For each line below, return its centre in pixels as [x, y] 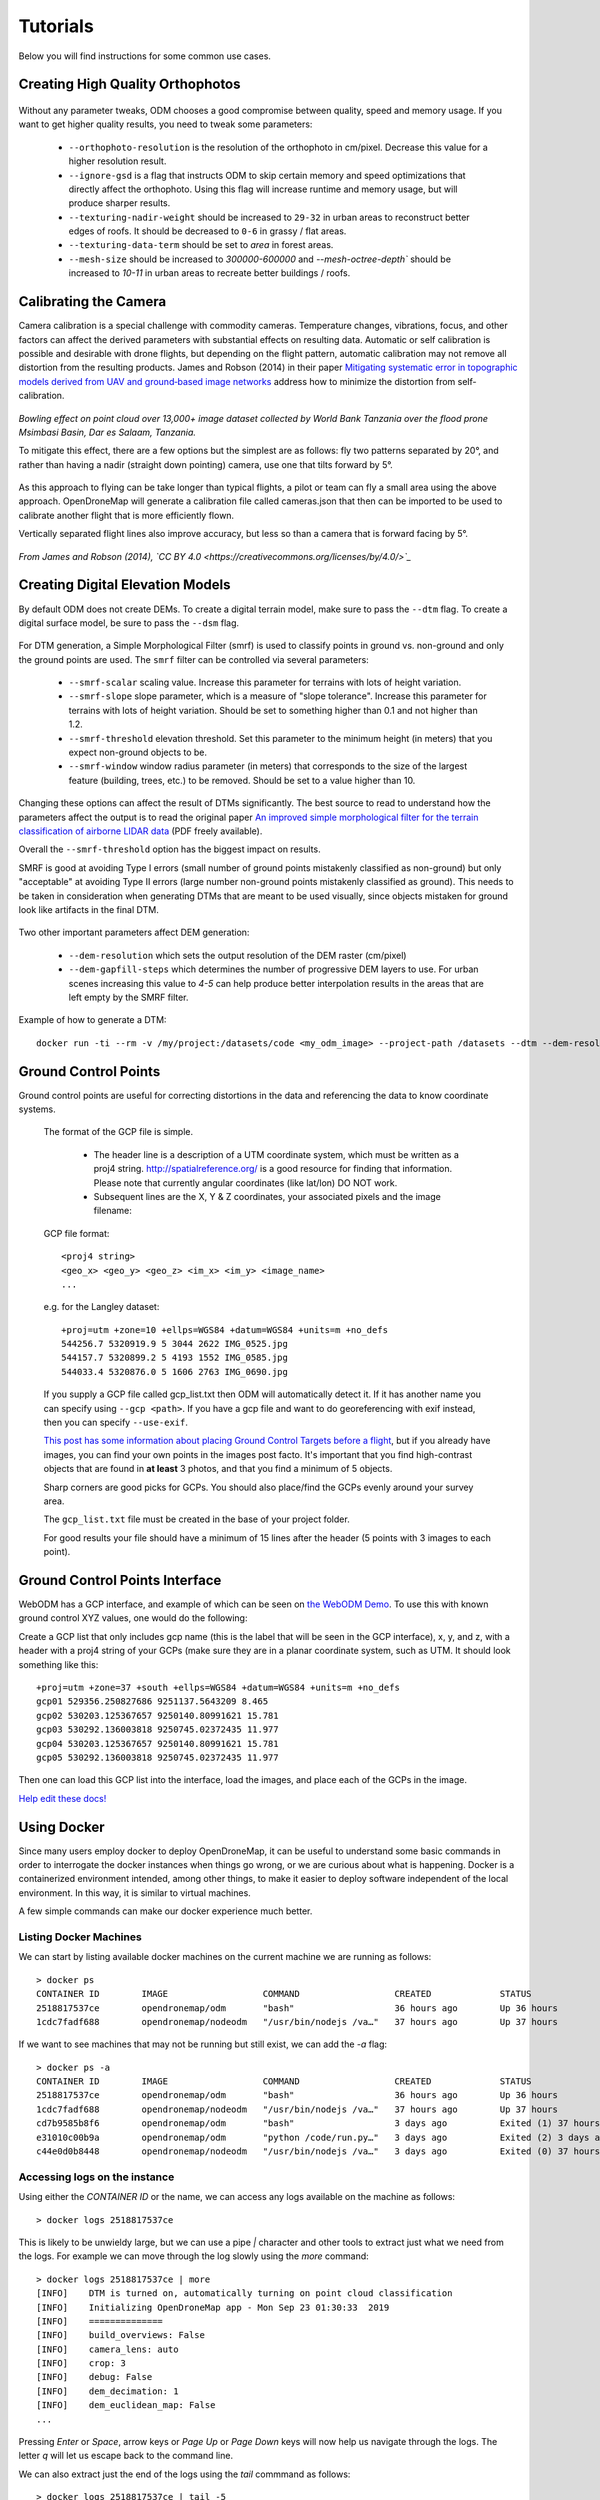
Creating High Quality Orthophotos [129, 84]
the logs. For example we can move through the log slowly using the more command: [193, 2256]
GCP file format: [76, 1233]
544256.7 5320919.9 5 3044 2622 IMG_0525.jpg [175, 1344]
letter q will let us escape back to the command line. [126, 2456]
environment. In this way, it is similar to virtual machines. [135, 1892]
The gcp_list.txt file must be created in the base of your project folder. [196, 1519]
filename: [112, 1211]
